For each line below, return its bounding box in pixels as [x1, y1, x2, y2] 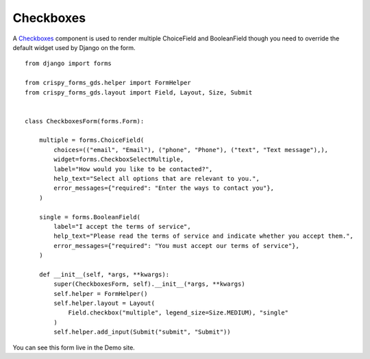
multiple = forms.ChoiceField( [38, 136, 145, 144]
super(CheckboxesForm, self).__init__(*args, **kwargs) [53, 280, 246, 288]
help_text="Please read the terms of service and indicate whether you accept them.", [53, 232, 354, 240]
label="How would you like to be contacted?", [53, 165, 213, 173]
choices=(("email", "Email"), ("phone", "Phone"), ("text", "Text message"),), [53, 146, 329, 153]
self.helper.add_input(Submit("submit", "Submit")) [53, 328, 231, 336]
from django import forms [25, 60, 112, 68]
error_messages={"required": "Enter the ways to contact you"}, [53, 184, 274, 192]
